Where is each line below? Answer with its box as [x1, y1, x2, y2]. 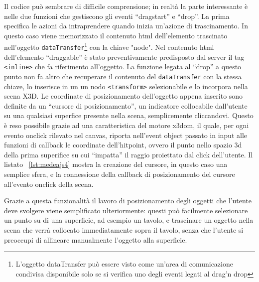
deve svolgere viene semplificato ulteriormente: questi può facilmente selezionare [4, 205, 248, 215]
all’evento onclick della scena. [4, 178, 94, 189]
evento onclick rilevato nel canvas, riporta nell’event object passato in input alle [4, 130, 248, 140]
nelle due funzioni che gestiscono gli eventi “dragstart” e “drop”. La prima [4, 10, 230, 21]
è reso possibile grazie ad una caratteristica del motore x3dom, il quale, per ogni [4, 120, 249, 131]
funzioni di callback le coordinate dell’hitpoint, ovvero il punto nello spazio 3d [4, 140, 242, 150]
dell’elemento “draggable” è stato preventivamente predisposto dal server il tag [4, 51, 245, 62]
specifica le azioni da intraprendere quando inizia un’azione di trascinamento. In [4, 20, 248, 31]
